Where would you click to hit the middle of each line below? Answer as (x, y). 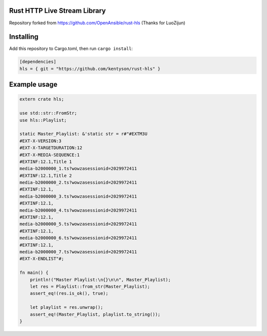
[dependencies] (38, 62)
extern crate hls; (42, 99)
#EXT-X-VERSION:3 (41, 141)
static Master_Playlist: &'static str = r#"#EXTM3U (84, 134)
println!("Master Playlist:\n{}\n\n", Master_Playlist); (100, 280)
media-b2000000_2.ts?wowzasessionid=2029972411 (78, 183)
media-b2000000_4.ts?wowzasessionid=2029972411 (78, 210)
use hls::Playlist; (43, 120)
